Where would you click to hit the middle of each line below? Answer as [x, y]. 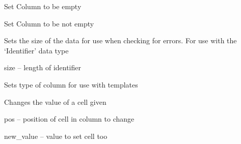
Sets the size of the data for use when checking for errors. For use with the [120, 40]
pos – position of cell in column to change [69, 119]
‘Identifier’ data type [36, 50]
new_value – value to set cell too [56, 136]
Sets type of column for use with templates [71, 84]
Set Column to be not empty [49, 23]
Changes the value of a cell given [55, 102]
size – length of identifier [43, 67]
